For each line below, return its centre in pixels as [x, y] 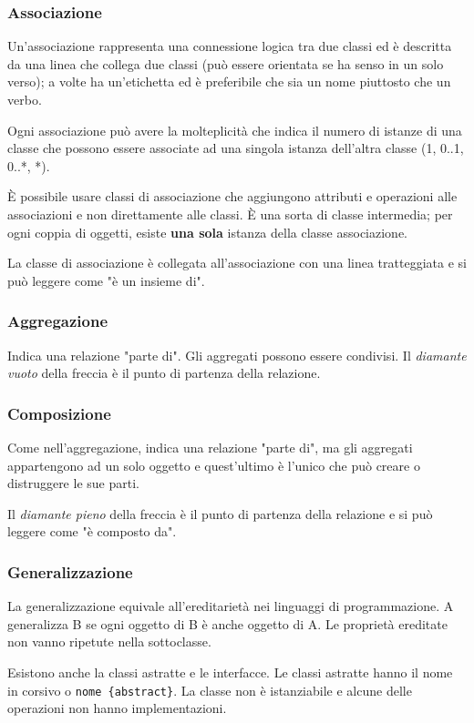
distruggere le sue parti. [73, 483]
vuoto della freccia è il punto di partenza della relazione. [164, 373]
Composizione [59, 413]
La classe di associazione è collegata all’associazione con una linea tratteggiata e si [237, 263]
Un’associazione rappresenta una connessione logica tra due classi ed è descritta [230, 46]
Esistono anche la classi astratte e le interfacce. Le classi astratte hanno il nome [230, 672]
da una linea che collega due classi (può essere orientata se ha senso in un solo [226, 63]
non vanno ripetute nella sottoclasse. [109, 642]
